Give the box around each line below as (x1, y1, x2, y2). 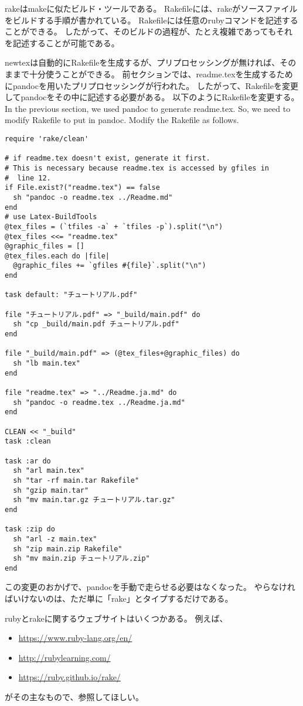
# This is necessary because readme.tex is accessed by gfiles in (5, 163, 270, 172)
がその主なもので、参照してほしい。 (5, 691, 144, 703)
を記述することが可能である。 (5, 36, 120, 49)
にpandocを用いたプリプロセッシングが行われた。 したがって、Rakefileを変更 (5, 79, 298, 91)
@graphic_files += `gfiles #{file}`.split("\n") (13, 261, 206, 270)
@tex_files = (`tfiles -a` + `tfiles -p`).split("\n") (5, 222, 223, 231)
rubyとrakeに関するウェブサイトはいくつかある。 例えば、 (5, 612, 228, 624)
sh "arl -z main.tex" (13, 534, 97, 543)
